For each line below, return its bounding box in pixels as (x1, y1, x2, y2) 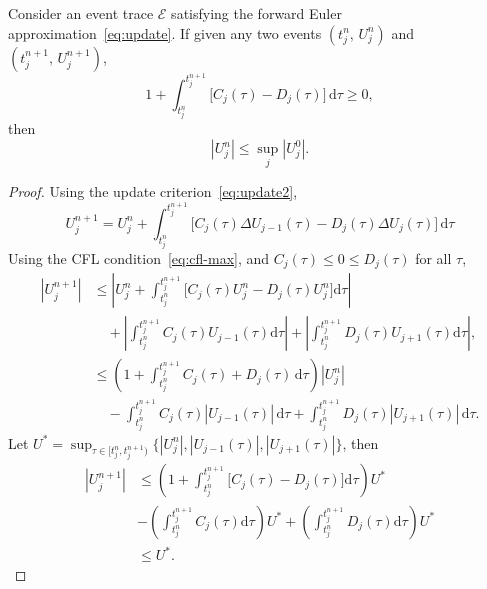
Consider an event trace (8, 3, 154, 23)
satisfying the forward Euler (171, 3, 342, 23)
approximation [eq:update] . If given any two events (8, 22, 322, 43)
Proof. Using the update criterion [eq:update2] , (8, 181, 298, 202)
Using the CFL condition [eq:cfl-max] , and (8, 247, 270, 268)
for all (415, 247, 452, 268)
